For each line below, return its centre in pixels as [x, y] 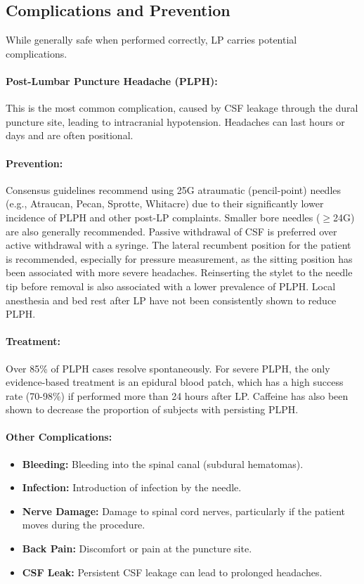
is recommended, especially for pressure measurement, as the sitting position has [179, 258]
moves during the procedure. [84, 525]
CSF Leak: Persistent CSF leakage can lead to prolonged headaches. [172, 572]
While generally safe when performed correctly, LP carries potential [151, 40]
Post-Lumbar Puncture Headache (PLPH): [112, 80]
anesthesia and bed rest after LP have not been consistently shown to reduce [171, 300]
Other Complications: [59, 437]
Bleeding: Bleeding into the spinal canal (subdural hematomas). [163, 463]
